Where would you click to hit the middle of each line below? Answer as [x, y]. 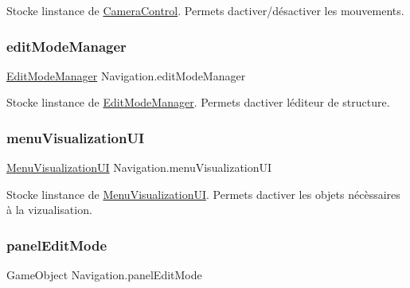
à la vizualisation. [49, 210]
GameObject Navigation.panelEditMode [104, 275]
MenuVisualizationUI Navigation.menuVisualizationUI [139, 167]
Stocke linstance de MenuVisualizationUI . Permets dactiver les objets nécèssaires [203, 194]
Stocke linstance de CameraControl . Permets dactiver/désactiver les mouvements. [205, 10]
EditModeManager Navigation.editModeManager [126, 75]
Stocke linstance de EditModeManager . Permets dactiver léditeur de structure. [198, 102]
